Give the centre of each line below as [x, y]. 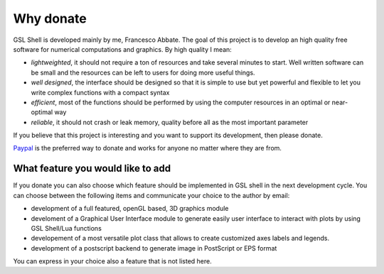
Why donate [50, 18]
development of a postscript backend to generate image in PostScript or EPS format [154, 248]
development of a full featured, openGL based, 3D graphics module [130, 209]
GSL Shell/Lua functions [66, 228]
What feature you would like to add [92, 169]
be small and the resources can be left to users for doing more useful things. [143, 72]
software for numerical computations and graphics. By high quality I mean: [123, 49]
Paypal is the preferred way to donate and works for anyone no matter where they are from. [148, 148]
